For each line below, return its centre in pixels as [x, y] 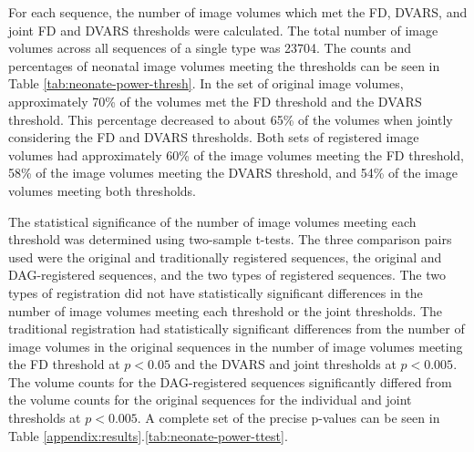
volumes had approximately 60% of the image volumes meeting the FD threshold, [237, 154]
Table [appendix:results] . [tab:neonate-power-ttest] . [148, 435]
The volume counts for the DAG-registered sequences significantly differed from [230, 381]
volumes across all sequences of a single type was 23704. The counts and [210, 48]
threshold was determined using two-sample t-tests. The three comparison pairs [230, 239]
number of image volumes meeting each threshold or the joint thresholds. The [226, 310]
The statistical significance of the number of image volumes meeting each [212, 221]
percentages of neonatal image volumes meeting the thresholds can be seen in [224, 65]
